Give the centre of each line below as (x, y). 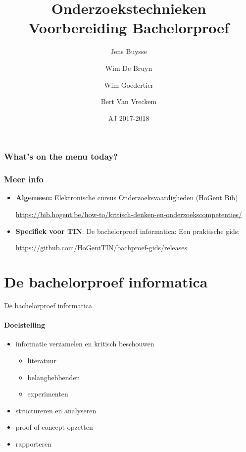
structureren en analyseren (56, 410)
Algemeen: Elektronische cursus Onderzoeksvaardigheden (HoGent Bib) (127, 198)
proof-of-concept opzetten (54, 427)
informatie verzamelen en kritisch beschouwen (85, 344)
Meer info (24, 179)
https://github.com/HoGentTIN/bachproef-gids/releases (101, 248)
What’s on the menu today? (61, 156)
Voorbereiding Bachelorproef (129, 28)
